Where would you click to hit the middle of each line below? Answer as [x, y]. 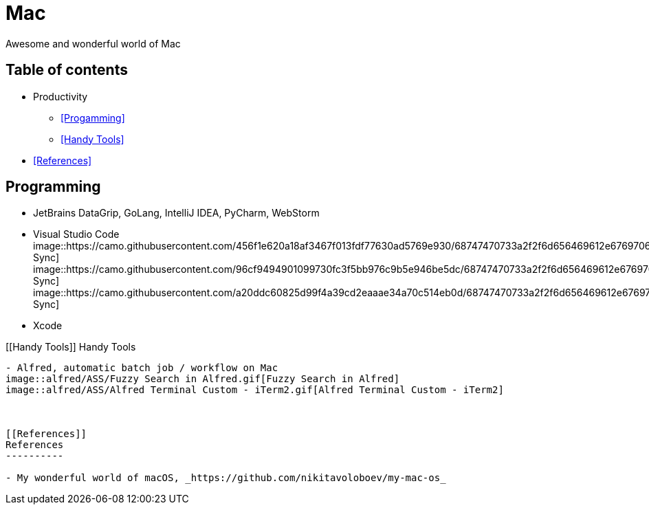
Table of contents [67, 70]
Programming [53, 187]
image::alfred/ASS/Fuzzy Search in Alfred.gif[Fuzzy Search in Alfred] [203, 379]
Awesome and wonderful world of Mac [93, 43]
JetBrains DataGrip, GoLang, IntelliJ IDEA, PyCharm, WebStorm [176, 213]
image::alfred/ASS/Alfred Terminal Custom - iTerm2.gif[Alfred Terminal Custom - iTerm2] [255, 390]
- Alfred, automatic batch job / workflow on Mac [142, 368]
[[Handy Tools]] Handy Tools [71, 347]
